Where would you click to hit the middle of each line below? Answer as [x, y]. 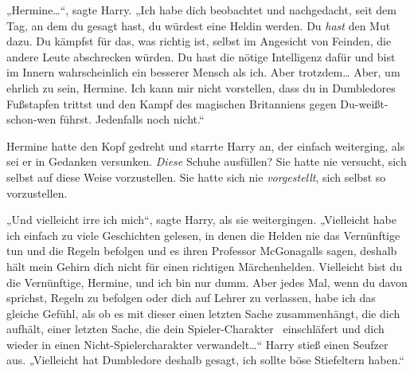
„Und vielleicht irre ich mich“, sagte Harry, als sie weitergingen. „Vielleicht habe [201, 220]
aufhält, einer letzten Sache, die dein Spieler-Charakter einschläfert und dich [195, 329]
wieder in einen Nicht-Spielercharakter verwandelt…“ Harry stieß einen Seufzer [197, 344]
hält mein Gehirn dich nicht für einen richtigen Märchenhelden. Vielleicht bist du [204, 266]
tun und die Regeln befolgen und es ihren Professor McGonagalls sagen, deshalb [202, 251]
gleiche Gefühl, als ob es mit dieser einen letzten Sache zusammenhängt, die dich [203, 313]
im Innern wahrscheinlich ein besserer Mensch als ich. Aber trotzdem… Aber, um [203, 72]
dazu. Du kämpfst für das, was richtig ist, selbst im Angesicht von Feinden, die [199, 41]
